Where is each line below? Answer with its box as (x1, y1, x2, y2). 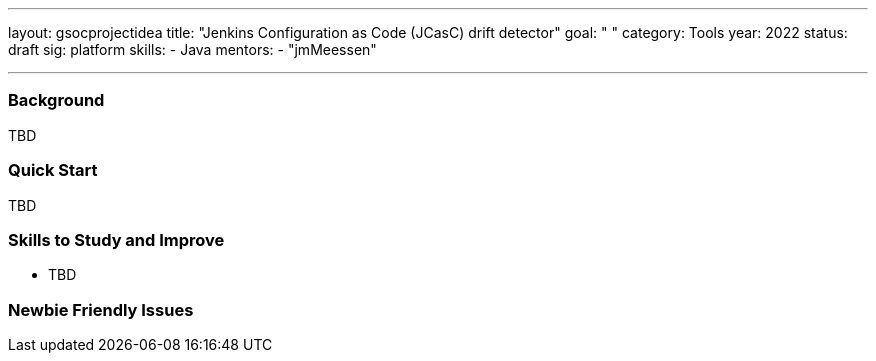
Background (8, 90, 105, 111)
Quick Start (8, 160, 98, 181)
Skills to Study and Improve (8, 229, 225, 250)
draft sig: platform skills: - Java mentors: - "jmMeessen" (8, 41, 377, 58)
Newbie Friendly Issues (8, 299, 194, 320)
